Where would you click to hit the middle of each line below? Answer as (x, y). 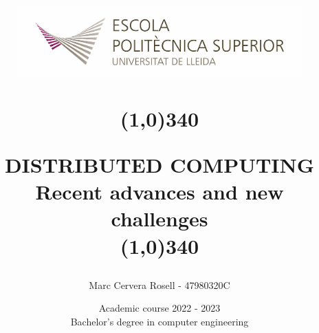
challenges (159, 218)
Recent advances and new (159, 192)
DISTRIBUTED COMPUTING (159, 164)
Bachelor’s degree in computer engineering (159, 321)
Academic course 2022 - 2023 (159, 308)
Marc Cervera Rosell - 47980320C (159, 284)
